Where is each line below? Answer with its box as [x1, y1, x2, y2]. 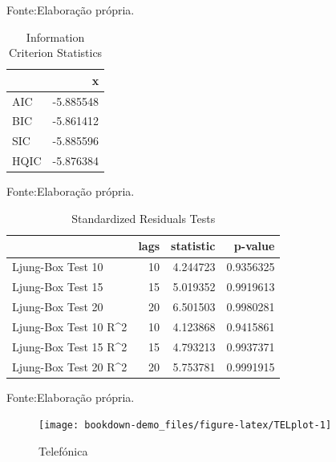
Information [26, 28, 85, 45]
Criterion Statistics [8, 44, 103, 61]
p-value [233, 237, 275, 254]
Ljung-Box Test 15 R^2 [12, 338, 128, 355]
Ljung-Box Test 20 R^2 [12, 358, 128, 375]
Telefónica [38, 442, 88, 459]
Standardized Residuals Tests [71, 209, 216, 226]
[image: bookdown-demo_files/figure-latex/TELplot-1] [38, 419, 332, 432]
